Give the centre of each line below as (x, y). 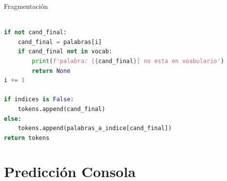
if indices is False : (39, 100)
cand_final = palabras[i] (60, 42)
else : (13, 119)
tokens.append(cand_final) (62, 109)
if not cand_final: (35, 33)
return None (51, 71)
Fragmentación (26, 6)
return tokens (27, 138)
